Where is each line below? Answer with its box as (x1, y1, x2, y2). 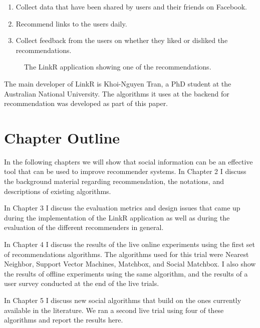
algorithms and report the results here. (4, 314, 123, 325)
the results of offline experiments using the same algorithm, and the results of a (4, 268, 248, 278)
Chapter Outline (4, 127, 120, 147)
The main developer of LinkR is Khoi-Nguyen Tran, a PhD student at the (4, 78, 231, 88)
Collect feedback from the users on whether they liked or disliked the (16, 35, 228, 45)
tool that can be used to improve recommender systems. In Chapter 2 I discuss (4, 166, 246, 176)
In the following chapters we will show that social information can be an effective (4, 156, 253, 166)
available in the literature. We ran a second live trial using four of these (4, 304, 224, 315)
